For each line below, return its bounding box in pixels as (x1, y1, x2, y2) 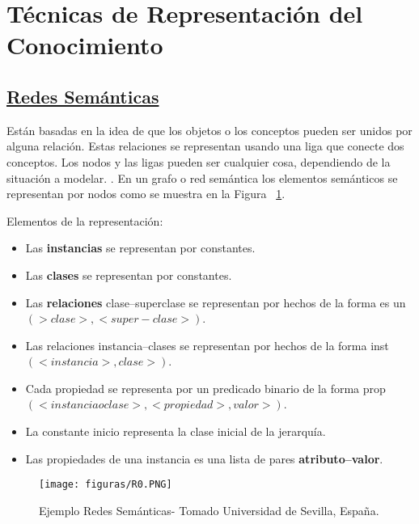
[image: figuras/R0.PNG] (39, 479, 172, 491)
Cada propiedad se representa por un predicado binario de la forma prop (25, 379, 386, 396)
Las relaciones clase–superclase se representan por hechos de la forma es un (25, 294, 406, 311)
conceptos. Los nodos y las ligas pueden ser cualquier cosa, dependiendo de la (6, 153, 391, 170)
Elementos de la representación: (6, 212, 163, 229)
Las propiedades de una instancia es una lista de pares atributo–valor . (25, 450, 383, 467)
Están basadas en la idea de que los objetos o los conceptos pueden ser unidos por (6, 121, 413, 138)
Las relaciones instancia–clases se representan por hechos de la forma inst (25, 336, 389, 353)
